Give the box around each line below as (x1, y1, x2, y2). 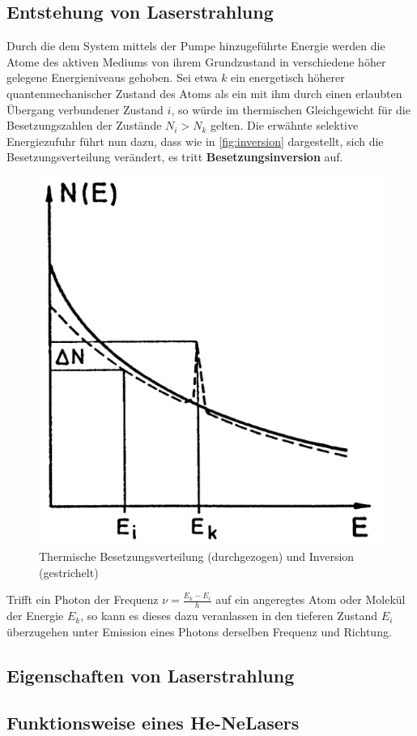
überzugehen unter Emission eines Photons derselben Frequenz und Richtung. (6, 623, 392, 640)
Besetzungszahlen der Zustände (6, 117, 162, 134)
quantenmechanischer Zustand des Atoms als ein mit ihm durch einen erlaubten (6, 84, 402, 101)
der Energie (6, 607, 64, 624)
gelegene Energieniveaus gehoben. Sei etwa (6, 69, 218, 86)
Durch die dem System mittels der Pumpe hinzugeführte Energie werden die (6, 37, 385, 54)
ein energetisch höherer (231, 69, 345, 86)
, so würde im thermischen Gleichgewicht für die (171, 101, 411, 118)
